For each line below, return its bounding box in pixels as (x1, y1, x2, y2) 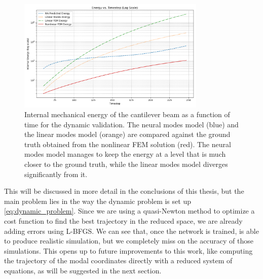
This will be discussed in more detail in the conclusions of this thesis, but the (4, 186, 244, 196)
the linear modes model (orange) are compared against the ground (24, 129, 231, 139)
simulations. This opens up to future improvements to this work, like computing (4, 245, 253, 256)
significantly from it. (24, 168, 88, 179)
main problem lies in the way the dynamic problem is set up (4, 195, 191, 206)
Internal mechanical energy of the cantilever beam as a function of (24, 109, 230, 120)
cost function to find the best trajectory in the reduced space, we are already (4, 216, 243, 226)
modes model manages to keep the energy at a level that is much (24, 149, 226, 159)
